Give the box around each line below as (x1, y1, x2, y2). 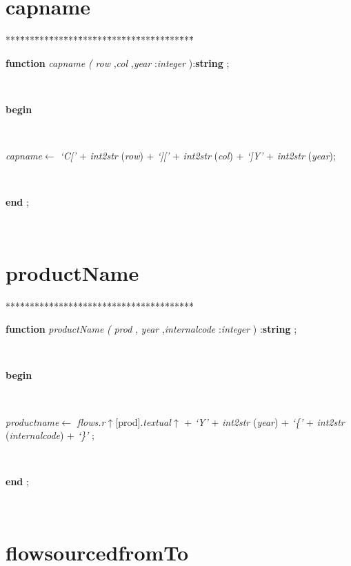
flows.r (77, 414, 106, 429)
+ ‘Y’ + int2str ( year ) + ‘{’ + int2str (184, 414, 345, 429)
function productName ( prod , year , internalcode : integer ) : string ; (6, 322, 297, 336)
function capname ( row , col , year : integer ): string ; (6, 55, 230, 70)
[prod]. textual (115, 414, 171, 429)
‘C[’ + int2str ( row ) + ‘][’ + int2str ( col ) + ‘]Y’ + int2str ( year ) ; (60, 148, 336, 163)
